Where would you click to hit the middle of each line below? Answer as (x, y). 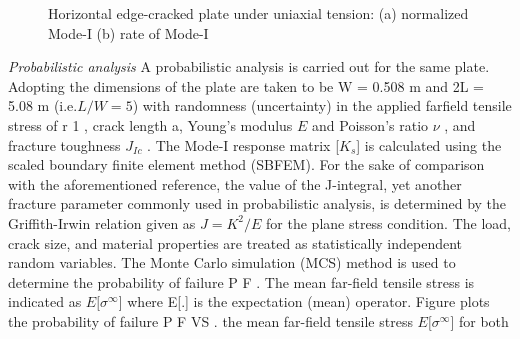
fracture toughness (64, 144)
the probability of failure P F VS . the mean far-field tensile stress (210, 320)
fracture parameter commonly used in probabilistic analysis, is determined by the (257, 203)
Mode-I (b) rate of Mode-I (128, 32)
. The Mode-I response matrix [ (243, 144)
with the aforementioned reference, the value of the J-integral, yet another (235, 183)
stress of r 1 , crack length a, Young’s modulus (150, 124)
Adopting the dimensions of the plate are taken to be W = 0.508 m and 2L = (246, 85)
